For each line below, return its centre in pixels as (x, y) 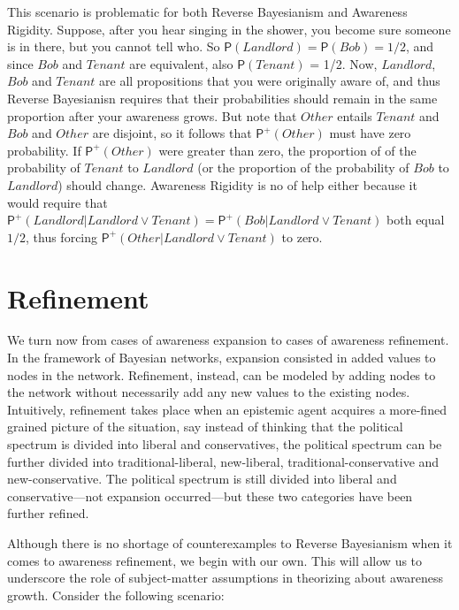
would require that (57, 202)
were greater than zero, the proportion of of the (287, 150)
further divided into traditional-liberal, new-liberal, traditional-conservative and (223, 461)
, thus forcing (62, 236)
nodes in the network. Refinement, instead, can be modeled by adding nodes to (222, 374)
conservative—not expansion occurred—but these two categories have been (210, 496)
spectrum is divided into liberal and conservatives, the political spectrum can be (225, 444)
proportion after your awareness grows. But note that (152, 115)
